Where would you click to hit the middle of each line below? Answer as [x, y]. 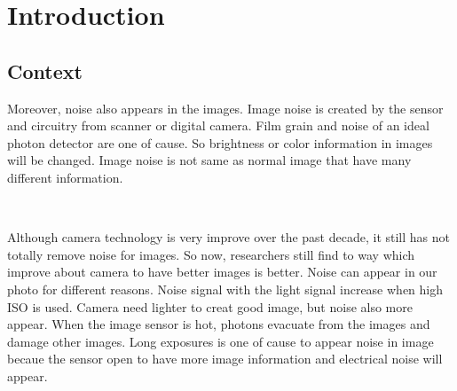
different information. [65, 177]
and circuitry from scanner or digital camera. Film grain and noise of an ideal [218, 125]
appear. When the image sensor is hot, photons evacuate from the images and [219, 324]
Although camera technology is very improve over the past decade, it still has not [228, 237]
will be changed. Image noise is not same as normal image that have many [209, 160]
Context [45, 70]
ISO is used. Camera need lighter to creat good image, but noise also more [210, 306]
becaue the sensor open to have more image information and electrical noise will [225, 359]
